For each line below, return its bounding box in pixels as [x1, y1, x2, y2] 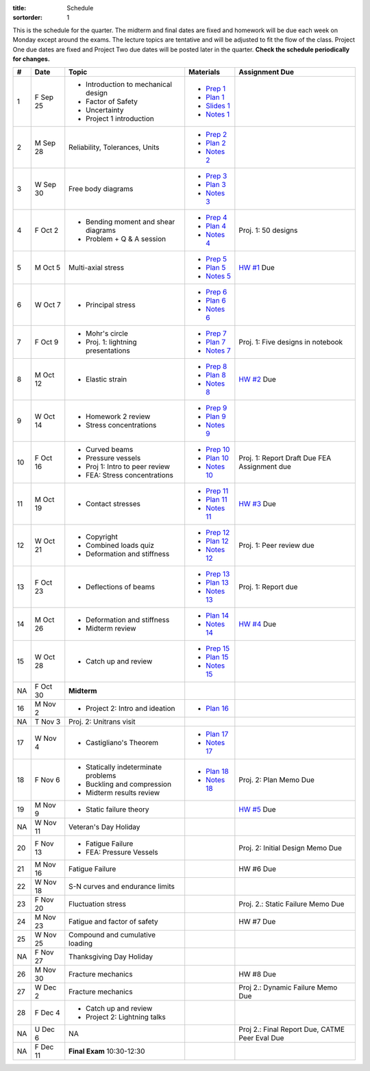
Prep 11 [206, 486, 229, 496]
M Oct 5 [34, 263, 61, 273]
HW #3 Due [238, 499, 277, 509]
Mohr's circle [86, 329, 128, 338]
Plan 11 [206, 495, 227, 505]
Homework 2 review [86, 412, 151, 421]
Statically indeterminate [86, 762, 162, 772]
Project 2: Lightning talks [86, 1012, 166, 1022]
